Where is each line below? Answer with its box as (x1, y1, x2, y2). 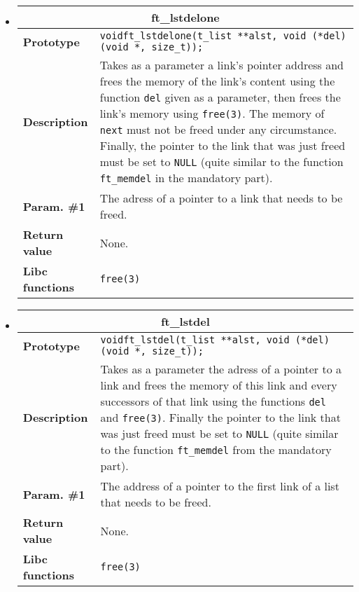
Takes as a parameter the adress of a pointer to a (100, 361, 342, 377)
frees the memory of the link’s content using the (99, 73, 335, 89)
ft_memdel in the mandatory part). (99, 170, 273, 186)
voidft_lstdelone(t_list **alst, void (99, 30, 307, 41)
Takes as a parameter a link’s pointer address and (99, 57, 344, 73)
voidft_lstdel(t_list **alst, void (100, 334, 290, 345)
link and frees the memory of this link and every (100, 377, 337, 393)
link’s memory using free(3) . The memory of (99, 105, 325, 121)
